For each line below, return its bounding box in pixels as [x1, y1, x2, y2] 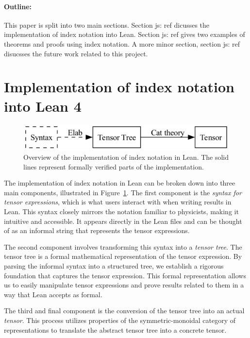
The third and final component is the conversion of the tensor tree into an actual [4, 305, 245, 316]
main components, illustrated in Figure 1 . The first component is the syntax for [4, 187, 242, 197]
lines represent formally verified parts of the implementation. [23, 161, 204, 171]
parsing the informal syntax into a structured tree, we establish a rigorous [4, 261, 224, 271]
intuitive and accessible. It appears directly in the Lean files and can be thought [4, 216, 242, 226]
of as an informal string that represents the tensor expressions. [4, 225, 190, 236]
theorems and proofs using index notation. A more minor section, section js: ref [4, 38, 240, 49]
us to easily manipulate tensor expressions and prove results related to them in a [4, 280, 244, 290]
